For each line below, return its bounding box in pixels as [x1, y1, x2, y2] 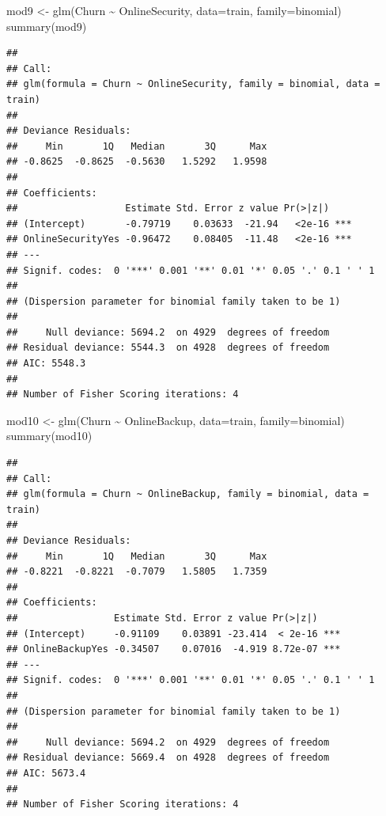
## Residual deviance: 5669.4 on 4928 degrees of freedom [6, 752, 330, 764]
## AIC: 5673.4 [6, 767, 86, 779]
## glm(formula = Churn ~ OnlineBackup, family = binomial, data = [6, 488, 369, 500]
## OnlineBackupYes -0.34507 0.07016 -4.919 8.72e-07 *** [6, 643, 341, 655]
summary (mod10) [6, 427, 93, 444]
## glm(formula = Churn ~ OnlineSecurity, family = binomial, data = [6, 78, 380, 90]
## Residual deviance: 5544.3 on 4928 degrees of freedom [6, 342, 330, 354]
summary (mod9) [6, 17, 87, 34]
